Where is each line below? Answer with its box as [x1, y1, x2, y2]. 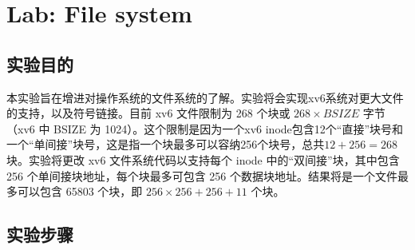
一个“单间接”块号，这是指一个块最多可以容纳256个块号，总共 [6, 136, 325, 153]
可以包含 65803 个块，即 [17, 183, 143, 200]
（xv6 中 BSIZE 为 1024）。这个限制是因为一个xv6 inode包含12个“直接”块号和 [6, 120, 403, 137]
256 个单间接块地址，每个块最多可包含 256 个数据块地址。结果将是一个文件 [6, 167, 397, 184]
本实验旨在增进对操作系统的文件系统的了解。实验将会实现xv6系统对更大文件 [6, 89, 404, 105]
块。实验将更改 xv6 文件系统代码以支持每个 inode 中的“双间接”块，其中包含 [6, 151, 400, 168]
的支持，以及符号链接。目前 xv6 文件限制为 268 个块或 [6, 105, 290, 121]
